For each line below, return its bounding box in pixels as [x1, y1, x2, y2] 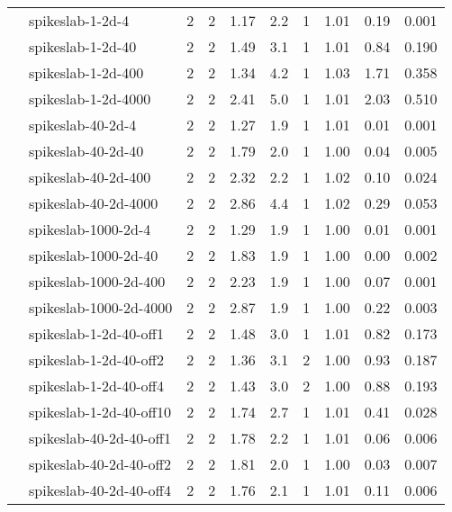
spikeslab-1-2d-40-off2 [29, 349, 164, 370]
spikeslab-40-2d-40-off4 [29, 480, 171, 500]
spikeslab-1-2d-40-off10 [29, 401, 171, 422]
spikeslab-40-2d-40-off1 [29, 427, 171, 448]
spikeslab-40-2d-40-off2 [29, 454, 171, 474]
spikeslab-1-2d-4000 [29, 88, 151, 109]
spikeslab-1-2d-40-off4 [29, 375, 164, 396]
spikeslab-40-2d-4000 [29, 193, 158, 213]
